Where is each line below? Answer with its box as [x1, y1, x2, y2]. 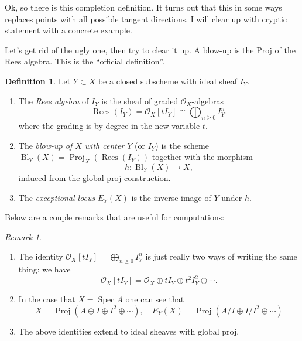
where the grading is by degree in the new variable [18, 119, 200, 131]
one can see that [125, 293, 184, 305]
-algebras [191, 94, 224, 107]
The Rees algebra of [18, 94, 89, 107]
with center [84, 139, 125, 151]
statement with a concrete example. [5, 24, 132, 36]
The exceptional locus [18, 191, 95, 203]
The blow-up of [18, 139, 73, 151]
